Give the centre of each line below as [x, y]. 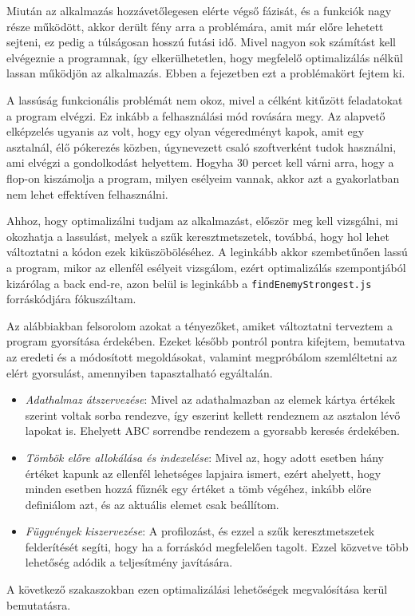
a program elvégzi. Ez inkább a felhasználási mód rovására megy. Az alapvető [196, 115]
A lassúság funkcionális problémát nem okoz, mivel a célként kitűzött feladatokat [205, 99]
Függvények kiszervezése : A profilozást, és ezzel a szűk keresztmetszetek [200, 531]
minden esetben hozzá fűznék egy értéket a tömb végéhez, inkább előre [198, 489]
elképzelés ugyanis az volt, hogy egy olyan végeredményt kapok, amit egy [186, 131]
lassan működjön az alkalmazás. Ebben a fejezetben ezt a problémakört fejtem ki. [206, 73]
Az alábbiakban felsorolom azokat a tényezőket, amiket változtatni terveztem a [200, 325]
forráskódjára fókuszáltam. [71, 299]
